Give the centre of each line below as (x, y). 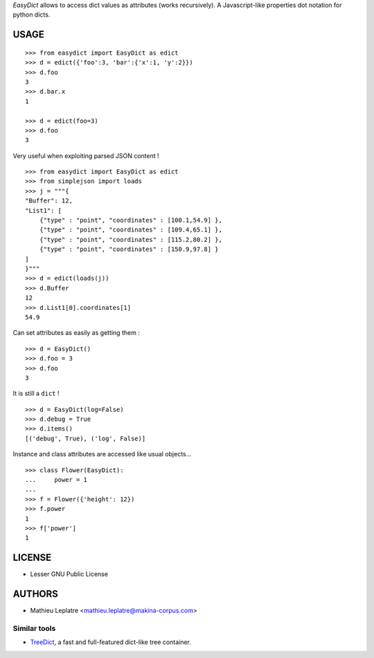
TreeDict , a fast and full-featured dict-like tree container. (111, 642)
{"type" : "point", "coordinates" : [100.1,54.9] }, (131, 220)
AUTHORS (36, 594)
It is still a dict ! (36, 393)
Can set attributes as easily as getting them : (76, 333)
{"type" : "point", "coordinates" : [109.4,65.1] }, (131, 230)
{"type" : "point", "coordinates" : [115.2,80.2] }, (131, 240)
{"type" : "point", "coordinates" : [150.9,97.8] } (129, 249)
